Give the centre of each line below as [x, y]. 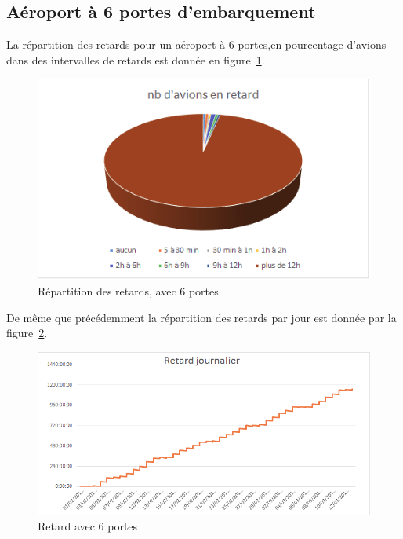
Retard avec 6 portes [88, 526]
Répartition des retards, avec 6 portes [128, 290]
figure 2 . [27, 333]
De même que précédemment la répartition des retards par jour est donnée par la [201, 317]
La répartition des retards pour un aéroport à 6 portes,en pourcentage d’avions [196, 44]
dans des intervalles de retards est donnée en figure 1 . [136, 59]
